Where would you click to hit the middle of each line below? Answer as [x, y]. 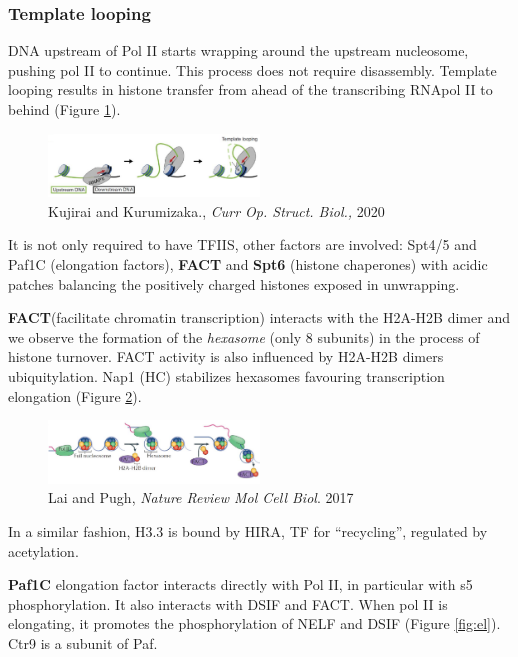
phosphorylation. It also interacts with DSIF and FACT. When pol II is [228, 603]
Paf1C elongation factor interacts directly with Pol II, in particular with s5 [240, 584]
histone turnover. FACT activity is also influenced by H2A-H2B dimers [226, 356]
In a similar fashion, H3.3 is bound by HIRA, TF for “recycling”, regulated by [248, 530]
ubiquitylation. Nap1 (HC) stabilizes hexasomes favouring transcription [226, 375]
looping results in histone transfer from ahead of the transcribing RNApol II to [250, 89]
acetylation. [43, 550]
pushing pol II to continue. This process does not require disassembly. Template [252, 69]
